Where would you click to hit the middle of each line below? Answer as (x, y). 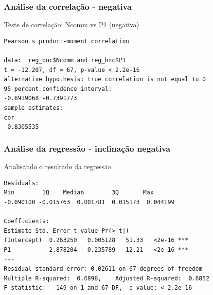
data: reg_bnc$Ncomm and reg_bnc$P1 (65, 60)
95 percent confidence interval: (58, 89)
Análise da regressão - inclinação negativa (87, 148)
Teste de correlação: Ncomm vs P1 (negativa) (72, 25)
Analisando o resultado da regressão (58, 166)
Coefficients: (27, 221)
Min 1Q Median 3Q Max (79, 193)
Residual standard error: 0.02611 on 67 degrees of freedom (103, 269)
